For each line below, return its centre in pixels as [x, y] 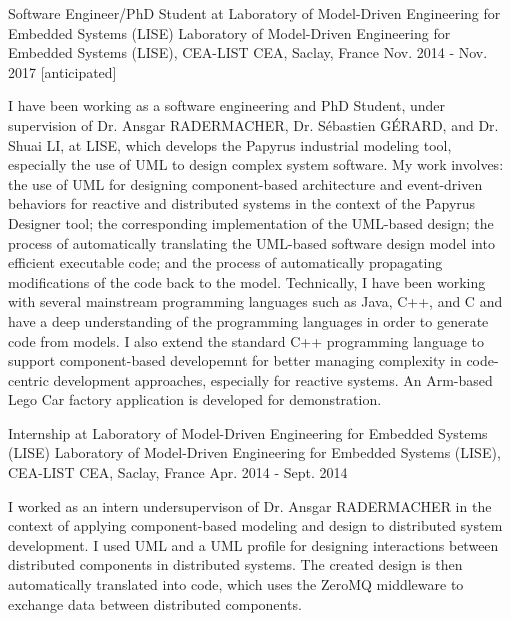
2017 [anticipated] [62, 71]
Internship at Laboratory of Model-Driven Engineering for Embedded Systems [248, 432]
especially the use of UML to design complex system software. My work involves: [256, 164]
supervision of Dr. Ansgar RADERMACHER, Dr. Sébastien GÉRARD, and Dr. [253, 124]
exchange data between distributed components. [155, 603]
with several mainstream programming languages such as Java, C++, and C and [255, 301]
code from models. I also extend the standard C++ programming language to [246, 340]
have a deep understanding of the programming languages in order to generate [248, 320]
